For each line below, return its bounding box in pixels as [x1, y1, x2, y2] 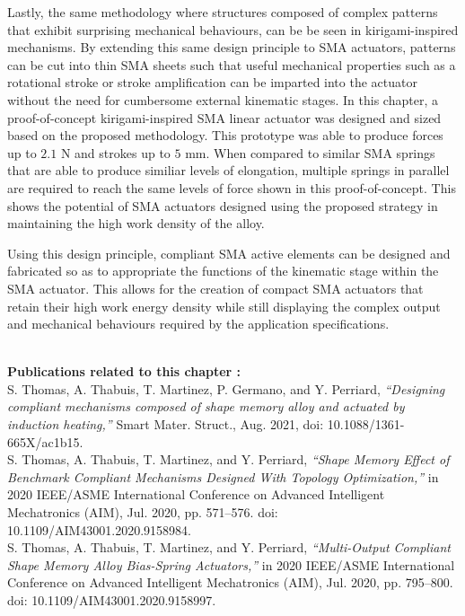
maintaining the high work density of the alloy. [7, 214, 265, 233]
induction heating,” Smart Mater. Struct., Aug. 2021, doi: [7, 415, 324, 434]
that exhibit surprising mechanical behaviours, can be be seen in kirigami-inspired [7, 20, 459, 39]
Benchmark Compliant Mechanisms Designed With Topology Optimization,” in [7, 467, 439, 486]
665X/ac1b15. [7, 432, 83, 451]
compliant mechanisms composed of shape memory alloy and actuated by [7, 397, 405, 416]
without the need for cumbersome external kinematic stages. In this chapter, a [7, 90, 438, 109]
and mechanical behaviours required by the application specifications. [7, 314, 390, 333]
